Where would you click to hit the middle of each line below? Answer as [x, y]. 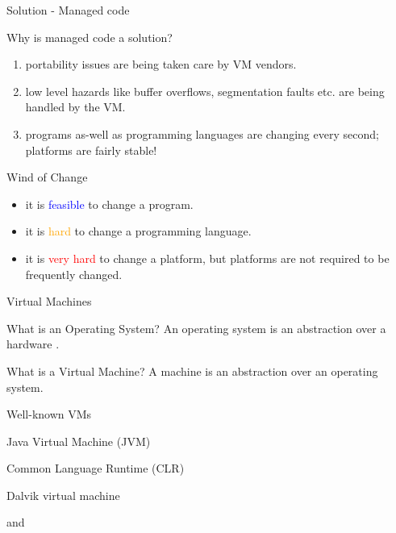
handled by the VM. [75, 107]
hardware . [33, 344]
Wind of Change [47, 177]
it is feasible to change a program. [109, 204]
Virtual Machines [49, 301]
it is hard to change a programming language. [138, 231]
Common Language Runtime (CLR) [96, 468]
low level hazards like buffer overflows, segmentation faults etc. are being [205, 91]
